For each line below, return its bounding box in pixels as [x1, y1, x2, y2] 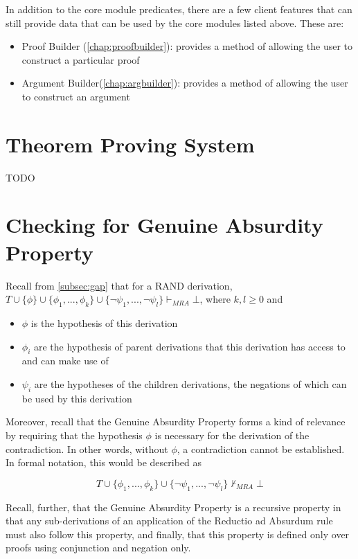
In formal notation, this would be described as [6, 455, 202, 470]
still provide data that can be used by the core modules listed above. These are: [6, 15, 344, 30]
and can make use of [21, 353, 109, 368]
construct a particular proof [21, 52, 140, 66]
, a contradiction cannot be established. [177, 441, 345, 456]
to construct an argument [21, 89, 130, 103]
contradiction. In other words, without [6, 441, 168, 456]
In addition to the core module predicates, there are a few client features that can [6, 2, 352, 16]
